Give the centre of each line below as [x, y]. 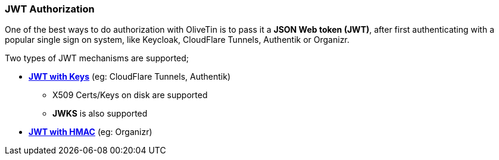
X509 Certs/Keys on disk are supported [130, 95]
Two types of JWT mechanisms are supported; [97, 58]
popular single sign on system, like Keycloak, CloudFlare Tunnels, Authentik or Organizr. [177, 40]
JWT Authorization [50, 9]
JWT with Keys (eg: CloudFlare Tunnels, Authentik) [130, 77]
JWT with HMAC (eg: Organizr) [91, 132]
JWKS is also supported [100, 114]
